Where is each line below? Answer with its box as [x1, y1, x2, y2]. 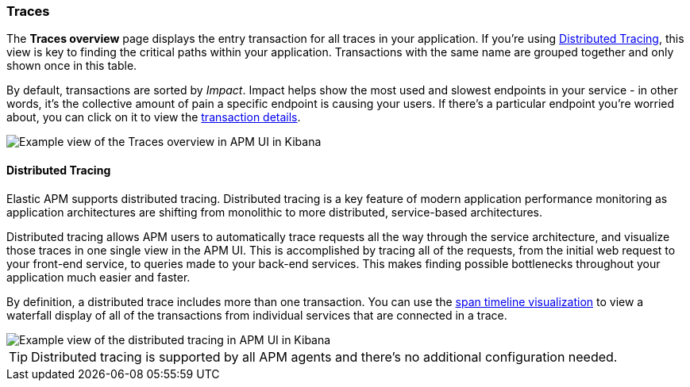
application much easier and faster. [6, 270, 191, 284]
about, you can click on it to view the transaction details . [6, 110, 301, 125]
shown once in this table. [6, 59, 137, 73]
